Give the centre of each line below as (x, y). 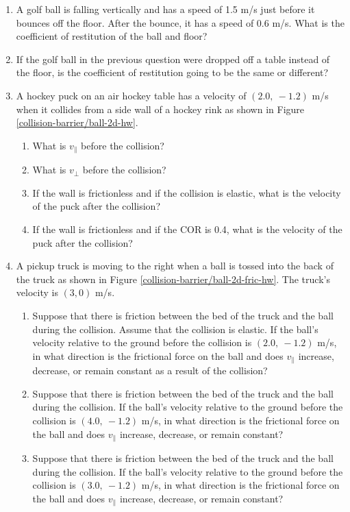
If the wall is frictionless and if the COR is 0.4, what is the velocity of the (187, 229)
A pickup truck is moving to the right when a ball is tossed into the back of (175, 266)
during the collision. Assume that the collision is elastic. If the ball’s (175, 329)
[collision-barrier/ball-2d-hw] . (77, 122)
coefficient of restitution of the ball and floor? (112, 36)
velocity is (37, 292)
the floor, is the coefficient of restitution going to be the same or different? (172, 72)
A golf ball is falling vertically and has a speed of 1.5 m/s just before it (165, 9)
